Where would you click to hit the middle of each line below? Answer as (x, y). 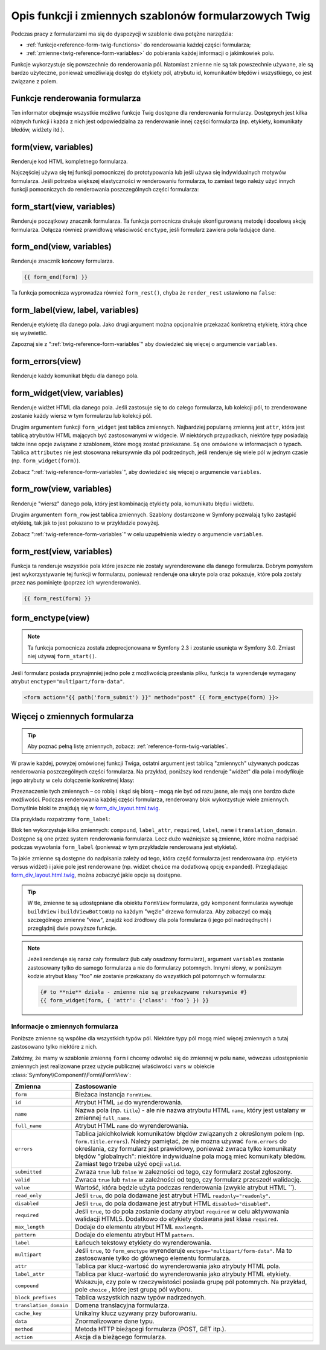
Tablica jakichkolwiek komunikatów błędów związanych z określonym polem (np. (190, 1134)
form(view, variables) (52, 147)
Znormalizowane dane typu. (115, 1321)
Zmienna (28, 1087)
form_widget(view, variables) (67, 393)
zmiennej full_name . (103, 1118)
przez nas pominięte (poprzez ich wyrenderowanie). (76, 583)
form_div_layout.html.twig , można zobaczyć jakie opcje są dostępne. (97, 875)
